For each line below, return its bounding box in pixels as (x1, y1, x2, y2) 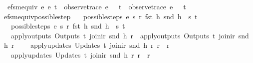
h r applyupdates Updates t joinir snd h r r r (3, 40, 170, 50)
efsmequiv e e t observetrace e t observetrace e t (7, 1, 186, 11)
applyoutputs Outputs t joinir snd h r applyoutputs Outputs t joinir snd (10, 30, 249, 40)
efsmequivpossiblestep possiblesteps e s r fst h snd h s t (3, 11, 198, 21)
